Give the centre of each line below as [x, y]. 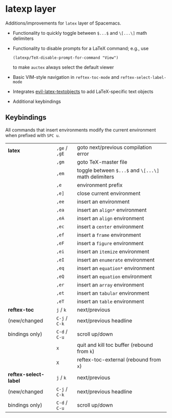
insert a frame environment [109, 235]
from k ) [86, 351]
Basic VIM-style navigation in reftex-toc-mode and [66, 77]
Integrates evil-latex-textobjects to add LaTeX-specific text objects [83, 91]
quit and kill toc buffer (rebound [115, 345]
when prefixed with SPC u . [33, 135]
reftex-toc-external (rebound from [119, 360]
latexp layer [31, 9]
